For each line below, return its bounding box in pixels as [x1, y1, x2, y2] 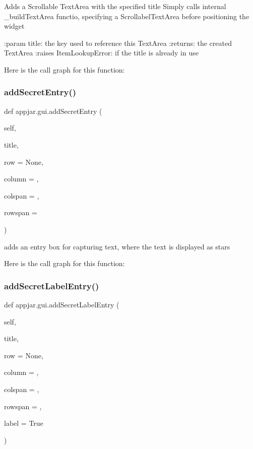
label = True [4, 418, 43, 428]
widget [4, 21, 25, 31]
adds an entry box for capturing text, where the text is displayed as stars [4, 241, 230, 251]
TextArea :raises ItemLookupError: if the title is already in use [4, 47, 199, 58]
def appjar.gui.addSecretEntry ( [4, 105, 102, 116]
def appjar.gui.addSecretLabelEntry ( [4, 299, 119, 309]
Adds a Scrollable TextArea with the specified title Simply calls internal [4, 1, 226, 11]
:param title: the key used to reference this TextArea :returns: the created [4, 37, 232, 48]
